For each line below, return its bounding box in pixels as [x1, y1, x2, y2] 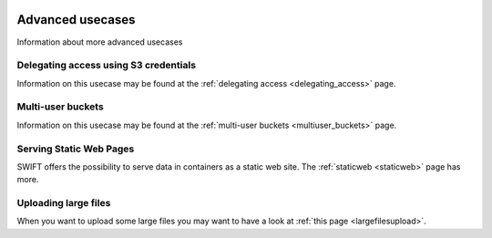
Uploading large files [16, 197, 111, 210]
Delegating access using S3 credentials [16, 59, 196, 72]
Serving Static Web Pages [16, 142, 135, 155]
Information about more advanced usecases [16, 36, 183, 47]
